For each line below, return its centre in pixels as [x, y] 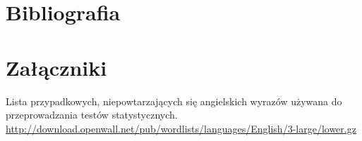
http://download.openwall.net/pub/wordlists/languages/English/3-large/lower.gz [181, 128]
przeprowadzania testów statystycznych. [92, 115]
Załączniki [56, 67]
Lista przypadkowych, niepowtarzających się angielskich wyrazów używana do [174, 101]
